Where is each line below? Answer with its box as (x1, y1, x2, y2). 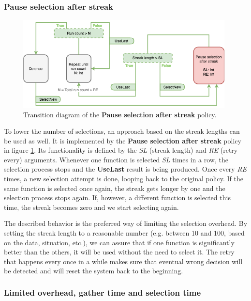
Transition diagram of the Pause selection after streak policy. (23, 110, 217, 120)
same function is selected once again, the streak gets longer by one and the (4, 183, 225, 193)
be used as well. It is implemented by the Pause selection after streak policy (4, 135, 241, 145)
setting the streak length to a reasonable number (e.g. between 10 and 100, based (4, 227, 245, 238)
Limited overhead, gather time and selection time (4, 286, 201, 298)
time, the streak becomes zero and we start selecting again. (4, 202, 179, 212)
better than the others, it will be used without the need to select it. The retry (4, 247, 235, 257)
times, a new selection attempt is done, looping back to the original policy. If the (4, 173, 243, 183)
